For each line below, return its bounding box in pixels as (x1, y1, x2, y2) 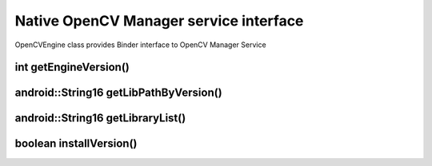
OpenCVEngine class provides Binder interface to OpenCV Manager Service (14, 40, 267, 49)
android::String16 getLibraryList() (14, 112, 186, 125)
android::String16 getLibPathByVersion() (14, 86, 223, 100)
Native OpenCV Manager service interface (14, 12, 304, 30)
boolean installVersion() (14, 136, 138, 151)
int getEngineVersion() (14, 61, 130, 74)
